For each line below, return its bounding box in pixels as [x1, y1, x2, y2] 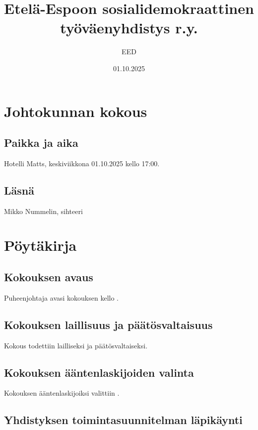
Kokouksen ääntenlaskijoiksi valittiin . [4, 388, 120, 398]
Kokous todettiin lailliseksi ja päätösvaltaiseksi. [4, 340, 148, 350]
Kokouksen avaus [4, 269, 93, 285]
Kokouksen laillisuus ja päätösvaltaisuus [4, 317, 213, 332]
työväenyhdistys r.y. [60, 17, 198, 38]
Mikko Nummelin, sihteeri [4, 206, 83, 216]
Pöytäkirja [4, 235, 77, 255]
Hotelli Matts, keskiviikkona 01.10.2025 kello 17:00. [4, 158, 160, 168]
